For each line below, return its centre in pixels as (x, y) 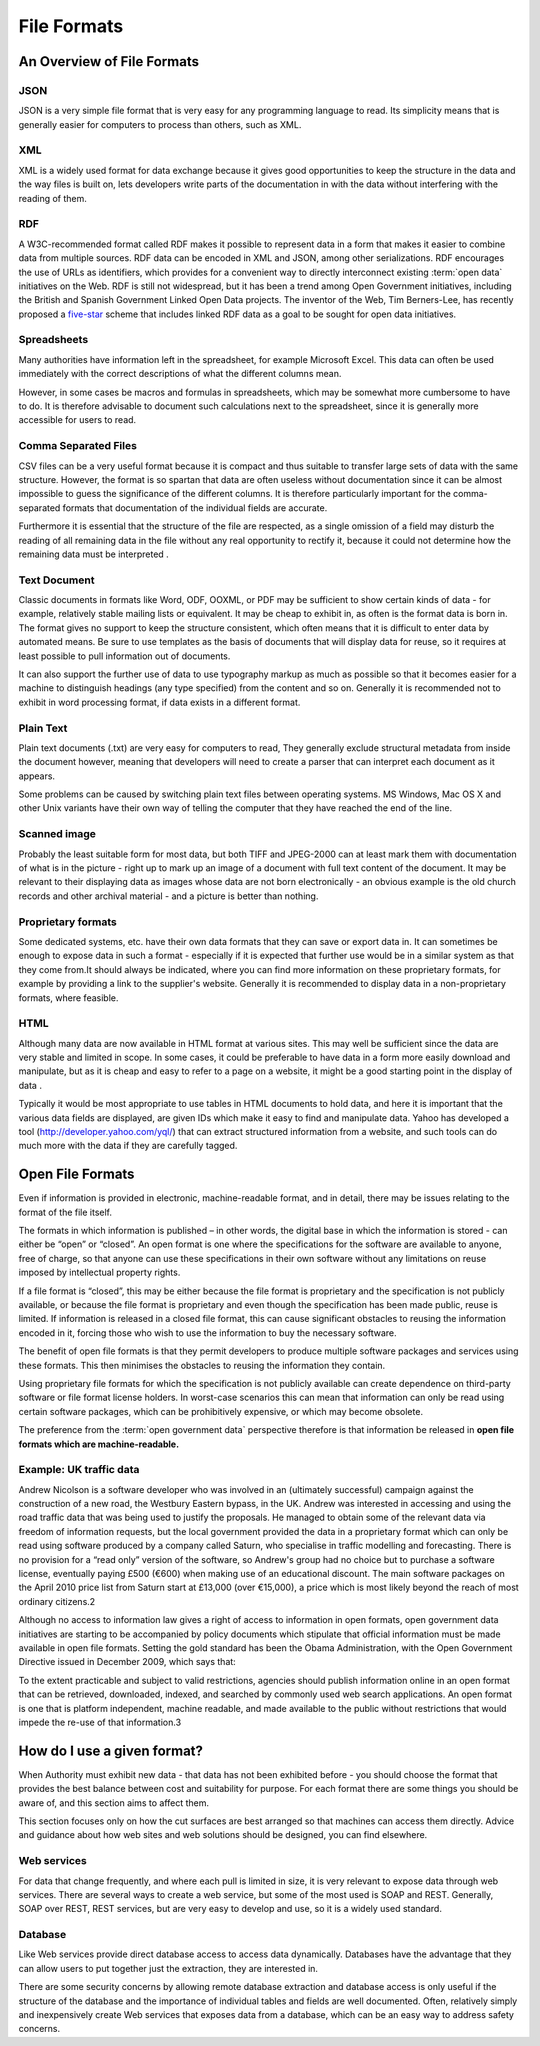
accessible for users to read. (77, 420)
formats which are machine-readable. (99, 1444)
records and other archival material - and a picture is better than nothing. (168, 896)
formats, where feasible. (68, 997)
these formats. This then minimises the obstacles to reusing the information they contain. (202, 1365)
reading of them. (52, 198)
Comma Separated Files (77, 446)
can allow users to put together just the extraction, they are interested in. (168, 1968)
